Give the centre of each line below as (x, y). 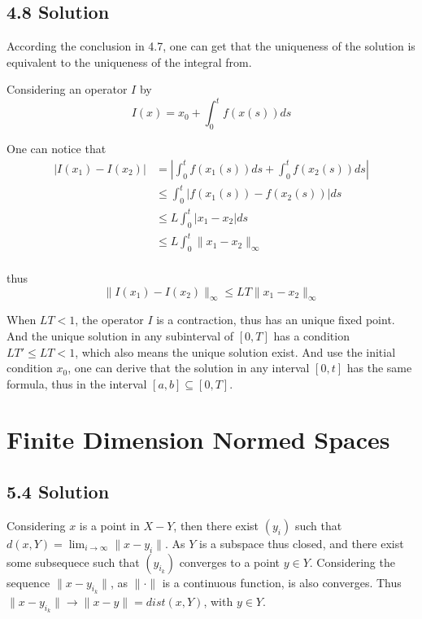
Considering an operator (67, 89)
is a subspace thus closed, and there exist (302, 543)
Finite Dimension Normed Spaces (198, 439)
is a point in (109, 525)
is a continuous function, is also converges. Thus (282, 582)
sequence (28, 582)
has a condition (311, 335)
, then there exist (216, 525)
